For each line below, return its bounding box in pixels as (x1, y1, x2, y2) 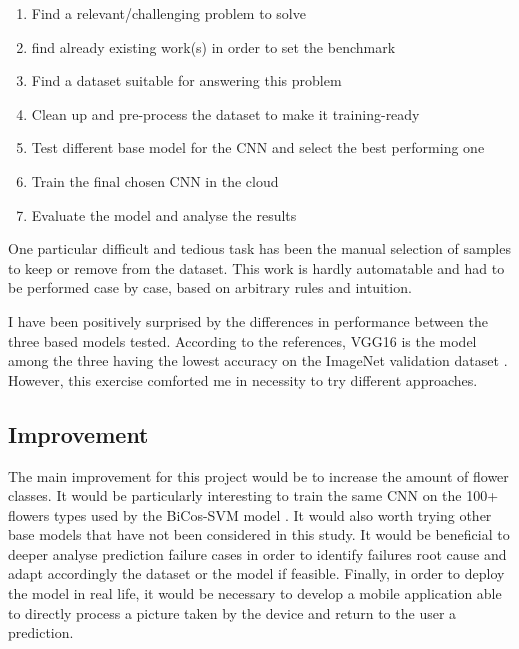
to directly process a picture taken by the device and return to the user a (8, 602, 457, 623)
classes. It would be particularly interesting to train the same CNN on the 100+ (8, 485, 499, 506)
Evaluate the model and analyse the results (31, 204, 297, 225)
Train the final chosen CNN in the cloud (31, 170, 279, 191)
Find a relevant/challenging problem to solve (31, 3, 306, 23)
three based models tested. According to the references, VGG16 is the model (8, 330, 477, 351)
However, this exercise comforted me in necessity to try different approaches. (8, 369, 478, 390)
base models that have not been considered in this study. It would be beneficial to (8, 524, 510, 545)
